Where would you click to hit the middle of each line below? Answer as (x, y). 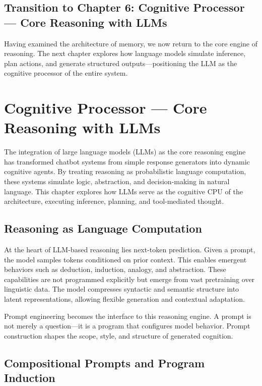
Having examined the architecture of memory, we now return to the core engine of (131, 43)
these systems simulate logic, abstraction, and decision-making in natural (117, 181)
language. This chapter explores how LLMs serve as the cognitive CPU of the (123, 191)
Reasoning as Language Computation (103, 228)
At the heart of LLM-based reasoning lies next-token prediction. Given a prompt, (130, 250)
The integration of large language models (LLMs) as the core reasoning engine (125, 152)
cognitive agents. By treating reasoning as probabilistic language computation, (125, 171)
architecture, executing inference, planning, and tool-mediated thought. (114, 201)
